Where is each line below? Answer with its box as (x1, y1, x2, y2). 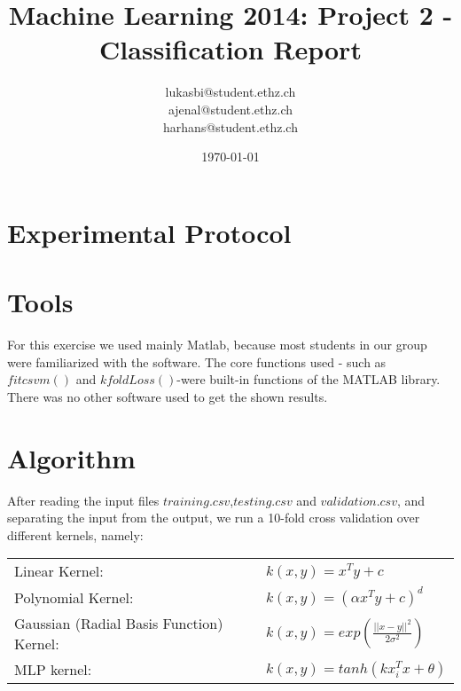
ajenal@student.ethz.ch (168, 99, 293, 118)
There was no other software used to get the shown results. (7, 387, 328, 405)
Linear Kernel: (14, 561, 104, 582)
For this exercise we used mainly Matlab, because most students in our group (7, 335, 427, 353)
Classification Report (99, 31, 362, 67)
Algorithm (7, 439, 136, 475)
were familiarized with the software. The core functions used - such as (7, 352, 387, 371)
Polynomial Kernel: (14, 586, 134, 608)
